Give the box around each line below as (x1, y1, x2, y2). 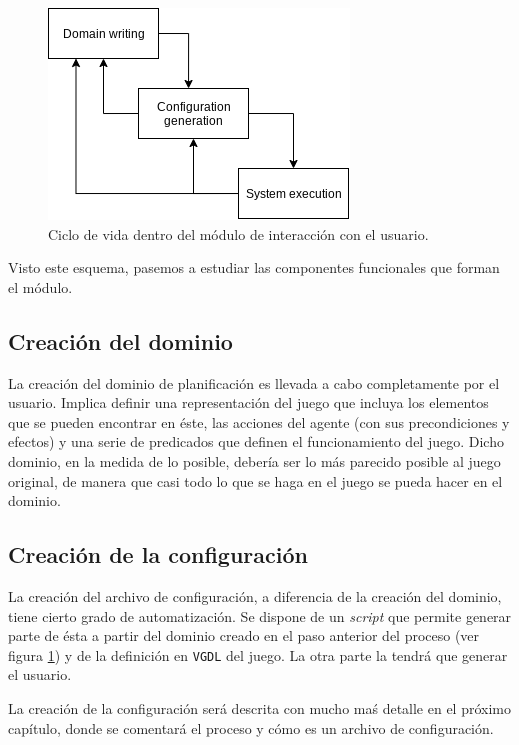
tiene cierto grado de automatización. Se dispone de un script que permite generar (8, 605, 512, 626)
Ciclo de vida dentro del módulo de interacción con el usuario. (48, 223, 429, 244)
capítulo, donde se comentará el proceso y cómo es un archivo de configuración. (8, 717, 494, 738)
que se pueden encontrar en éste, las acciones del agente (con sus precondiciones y (8, 411, 510, 432)
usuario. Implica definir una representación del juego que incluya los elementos (8, 392, 489, 413)
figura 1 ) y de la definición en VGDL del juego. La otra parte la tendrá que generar (8, 644, 508, 665)
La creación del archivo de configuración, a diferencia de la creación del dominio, (8, 585, 502, 606)
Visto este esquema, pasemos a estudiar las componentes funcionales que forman (8, 257, 500, 278)
